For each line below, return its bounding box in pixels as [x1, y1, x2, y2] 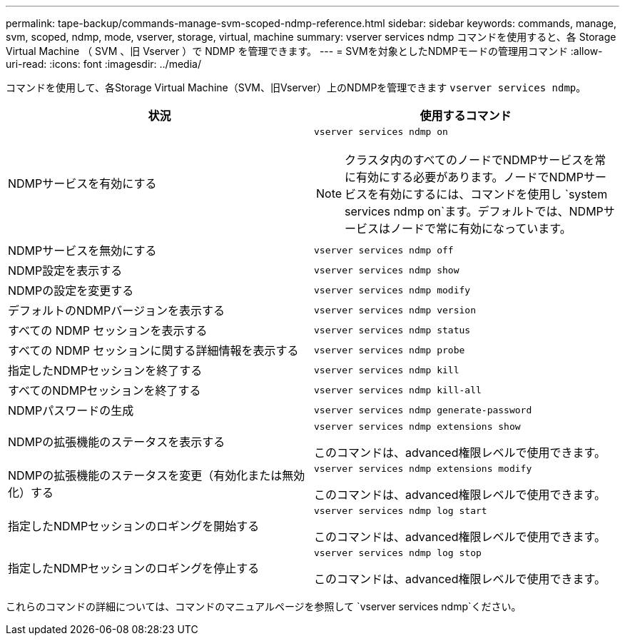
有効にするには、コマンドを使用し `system [379, 187, 608, 201]
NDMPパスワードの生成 [8, 403, 134, 418]
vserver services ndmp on [314, 126, 448, 137]
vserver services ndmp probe [314, 344, 465, 355]
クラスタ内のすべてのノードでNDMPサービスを [345, 153, 595, 167]
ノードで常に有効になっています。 [390, 221, 571, 236]
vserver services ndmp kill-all [314, 384, 482, 395]
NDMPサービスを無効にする [8, 243, 157, 258]
